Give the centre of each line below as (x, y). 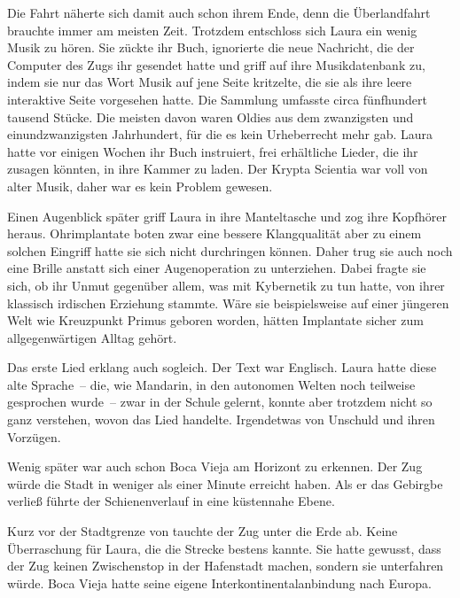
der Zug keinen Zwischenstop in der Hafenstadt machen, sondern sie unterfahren (226, 566)
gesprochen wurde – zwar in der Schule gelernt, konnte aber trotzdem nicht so (220, 402)
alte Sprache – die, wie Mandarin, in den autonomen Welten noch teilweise (211, 384)
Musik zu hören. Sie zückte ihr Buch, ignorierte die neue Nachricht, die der (211, 47)
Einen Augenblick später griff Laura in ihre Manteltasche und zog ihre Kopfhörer (227, 216)
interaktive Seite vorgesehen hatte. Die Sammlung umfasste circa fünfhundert (217, 99)
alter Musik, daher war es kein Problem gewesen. (140, 186)
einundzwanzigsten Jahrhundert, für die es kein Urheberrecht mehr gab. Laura (220, 134)
